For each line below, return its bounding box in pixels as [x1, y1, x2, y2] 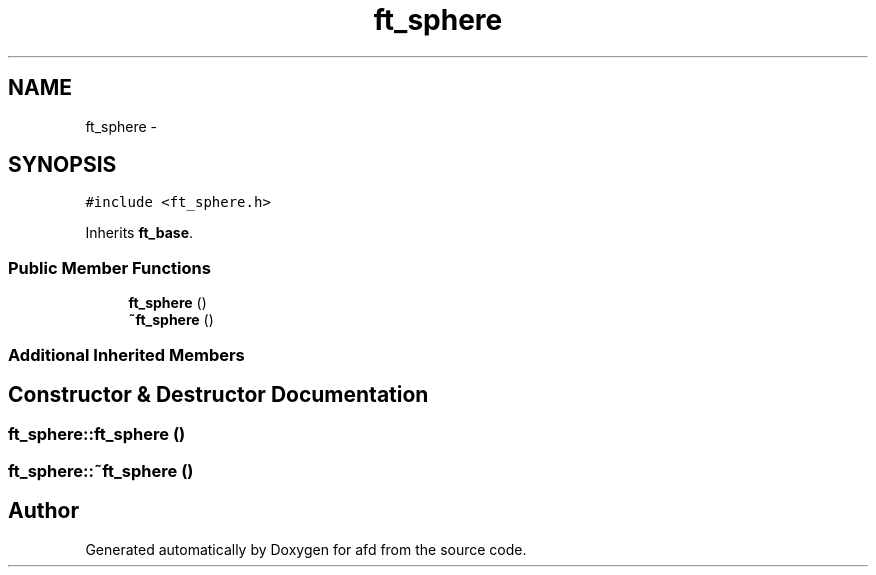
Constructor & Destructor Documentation [8, 381, 429, 407]
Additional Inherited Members [8, 344, 245, 365]
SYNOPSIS [8, 152, 117, 178]
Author [8, 498, 79, 524]
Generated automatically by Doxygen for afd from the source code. [85, 540, 527, 558]
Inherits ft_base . [85, 224, 194, 242]
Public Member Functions [8, 257, 211, 278]
